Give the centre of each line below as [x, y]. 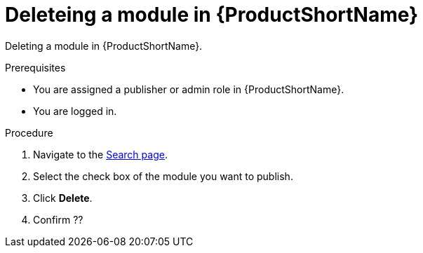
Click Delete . [63, 198]
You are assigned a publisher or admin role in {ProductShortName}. [189, 89]
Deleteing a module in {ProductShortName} [212, 15]
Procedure [29, 132]
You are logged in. [75, 111]
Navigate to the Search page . [100, 154]
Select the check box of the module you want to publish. [163, 176]
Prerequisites [35, 67]
